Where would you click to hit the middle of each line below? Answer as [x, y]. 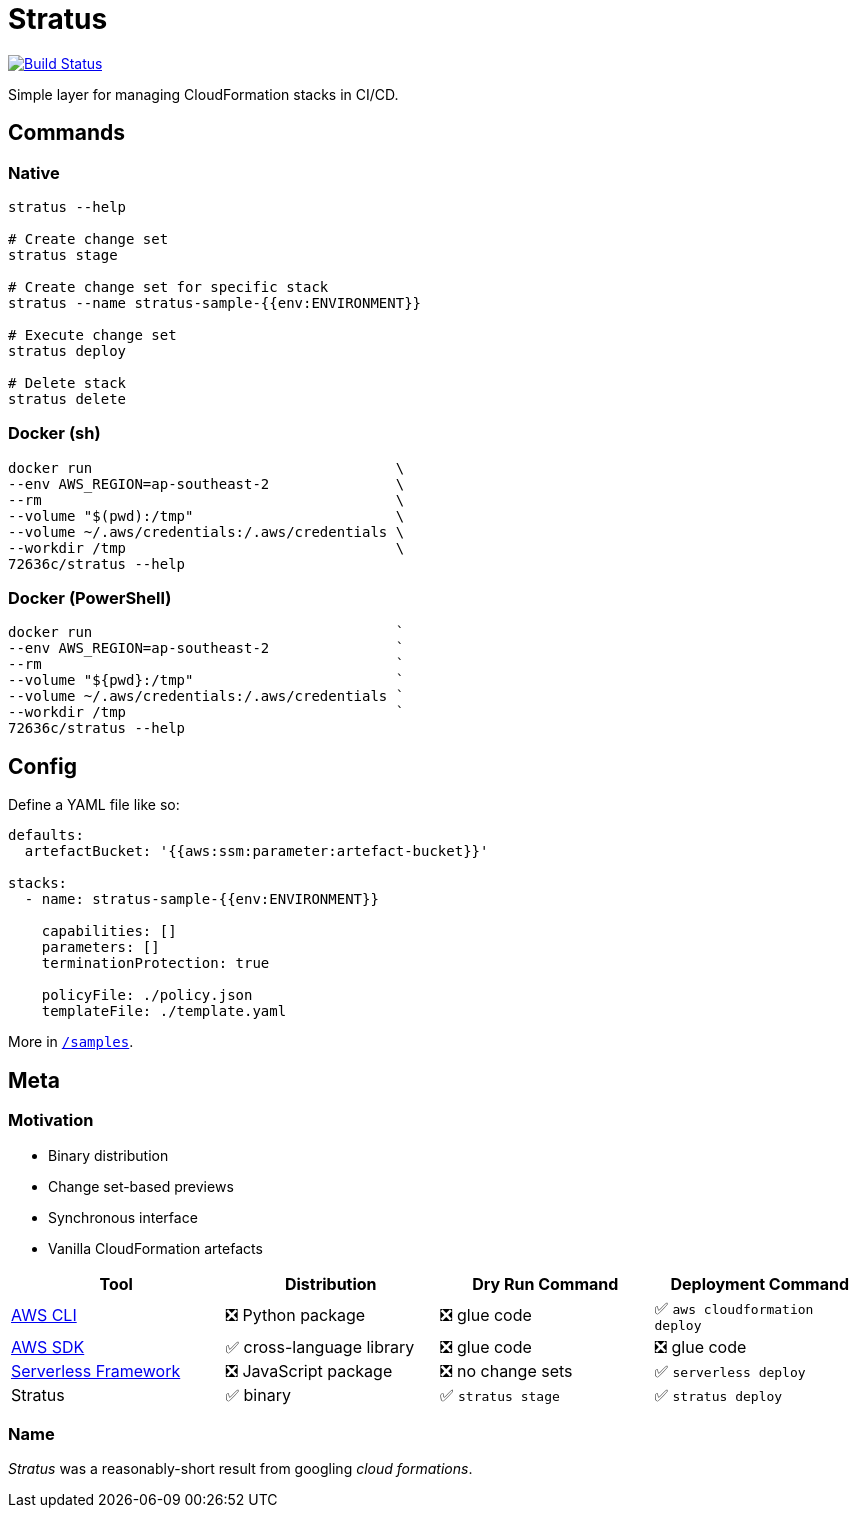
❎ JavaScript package [309, 1370]
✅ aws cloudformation [734, 1307]
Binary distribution [108, 1155]
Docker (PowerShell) [90, 598]
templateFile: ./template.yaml [164, 1011]
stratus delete [67, 398]
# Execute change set [92, 334]
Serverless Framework [96, 1370]
